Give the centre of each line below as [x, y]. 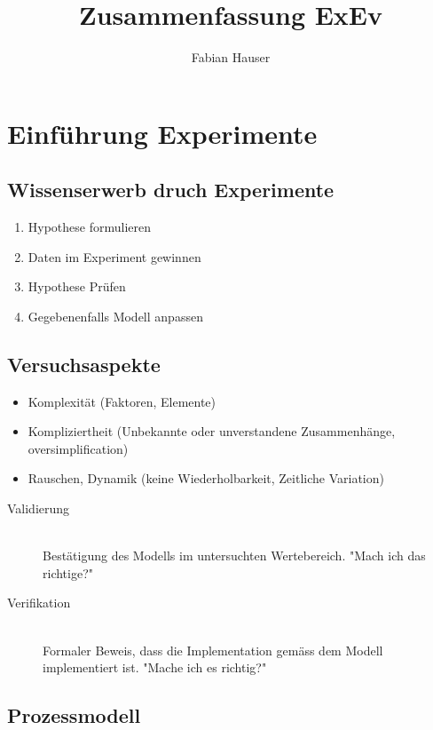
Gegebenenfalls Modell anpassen [115, 316]
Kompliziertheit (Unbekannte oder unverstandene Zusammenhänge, [212, 431]
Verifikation [39, 603]
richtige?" [68, 572]
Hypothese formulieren [90, 227]
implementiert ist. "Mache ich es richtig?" [155, 667]
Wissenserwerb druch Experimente [171, 190]
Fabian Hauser [231, 57]
